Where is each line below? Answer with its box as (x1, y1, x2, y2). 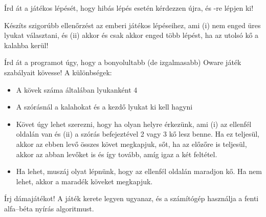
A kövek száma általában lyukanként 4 (16, 84, 138, 95)
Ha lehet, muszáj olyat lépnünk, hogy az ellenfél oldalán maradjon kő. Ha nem (16, 166, 262, 177)
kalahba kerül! (4, 39, 49, 50)
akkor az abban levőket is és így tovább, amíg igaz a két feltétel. (16, 148, 217, 159)
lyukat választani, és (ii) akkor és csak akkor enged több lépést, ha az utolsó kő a (4, 30, 259, 40)
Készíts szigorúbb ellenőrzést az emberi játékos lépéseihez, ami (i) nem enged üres (4, 19, 261, 30)
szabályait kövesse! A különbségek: (4, 67, 112, 77)
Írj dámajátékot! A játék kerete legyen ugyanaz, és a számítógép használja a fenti (4, 193, 259, 204)
